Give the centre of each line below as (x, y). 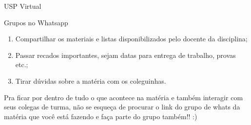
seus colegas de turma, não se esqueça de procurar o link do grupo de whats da (122, 107)
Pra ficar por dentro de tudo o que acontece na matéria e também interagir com (124, 97)
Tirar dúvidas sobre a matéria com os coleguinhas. (91, 80)
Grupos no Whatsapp (36, 22)
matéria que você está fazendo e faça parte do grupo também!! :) (101, 116)
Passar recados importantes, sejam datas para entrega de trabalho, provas (125, 55)
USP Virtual (23, 6)
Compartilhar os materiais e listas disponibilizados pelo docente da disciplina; (131, 39)
